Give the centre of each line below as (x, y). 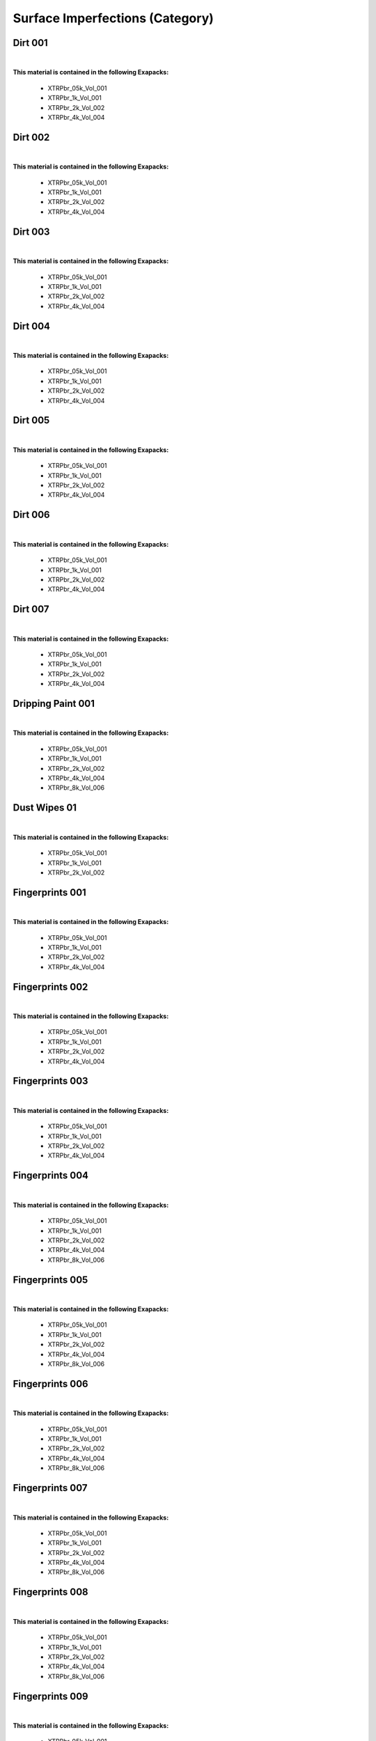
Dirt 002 (31, 137)
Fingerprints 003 (50, 1081)
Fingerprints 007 (50, 1488)
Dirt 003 (31, 232)
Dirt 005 (31, 420)
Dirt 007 (31, 609)
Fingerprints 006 (50, 1383)
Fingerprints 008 (50, 1592)
